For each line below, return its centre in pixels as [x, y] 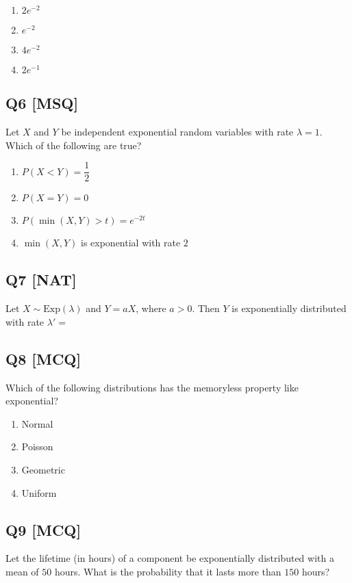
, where [151, 308]
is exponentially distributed [289, 308]
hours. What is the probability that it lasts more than [168, 571]
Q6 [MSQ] [42, 103]
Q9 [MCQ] [43, 529]
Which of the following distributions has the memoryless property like [152, 387]
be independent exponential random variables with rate [177, 132]
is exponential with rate [130, 243]
